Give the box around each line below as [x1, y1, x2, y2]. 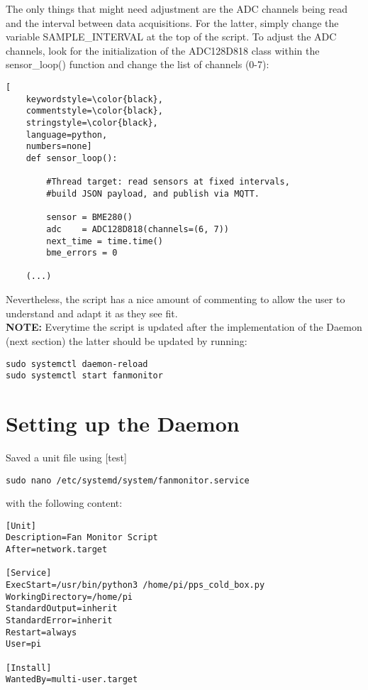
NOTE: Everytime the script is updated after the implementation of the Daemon [6, 319, 362, 334]
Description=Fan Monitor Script [6, 532, 158, 543]
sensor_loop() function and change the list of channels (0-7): [6, 57, 269, 72]
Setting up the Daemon [6, 409, 240, 437]
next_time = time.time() [46, 236, 163, 246]
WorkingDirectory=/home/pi [6, 591, 133, 602]
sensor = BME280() [46, 212, 133, 223]
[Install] [6, 662, 52, 673]
